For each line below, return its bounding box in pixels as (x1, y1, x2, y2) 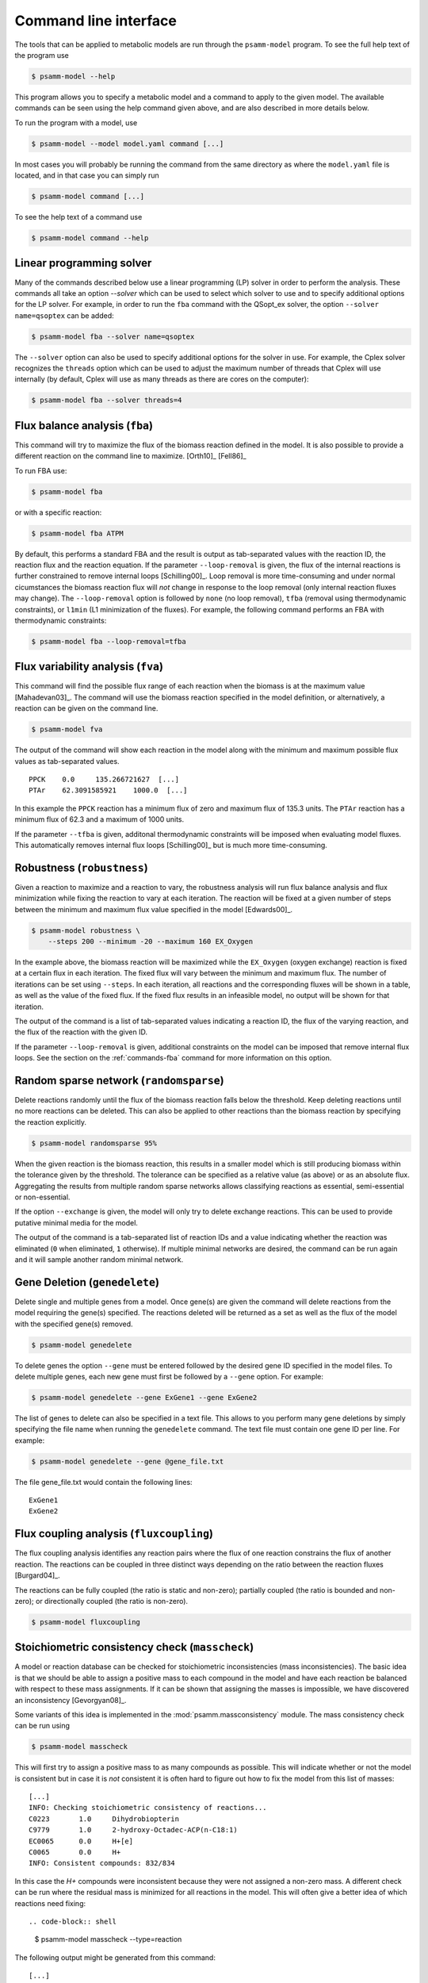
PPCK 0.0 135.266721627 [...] (29, 774, 180, 784)
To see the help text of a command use (14, 213, 143, 222)
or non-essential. (14, 1192, 71, 1202)
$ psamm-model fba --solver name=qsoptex (31, 332, 195, 341)
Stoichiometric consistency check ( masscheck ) (14, 1640, 254, 1654)
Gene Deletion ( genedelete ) (14, 1275, 160, 1289)
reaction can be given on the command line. (14, 704, 159, 713)
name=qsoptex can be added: (14, 310, 114, 320)
